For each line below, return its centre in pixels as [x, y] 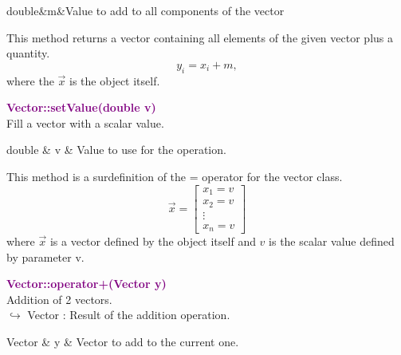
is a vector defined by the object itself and [153, 241]
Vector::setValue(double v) [81, 107]
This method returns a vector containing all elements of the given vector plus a [200, 37]
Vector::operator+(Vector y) [86, 284]
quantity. [28, 53]
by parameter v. [45, 256]
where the [30, 80]
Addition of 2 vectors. [59, 299]
